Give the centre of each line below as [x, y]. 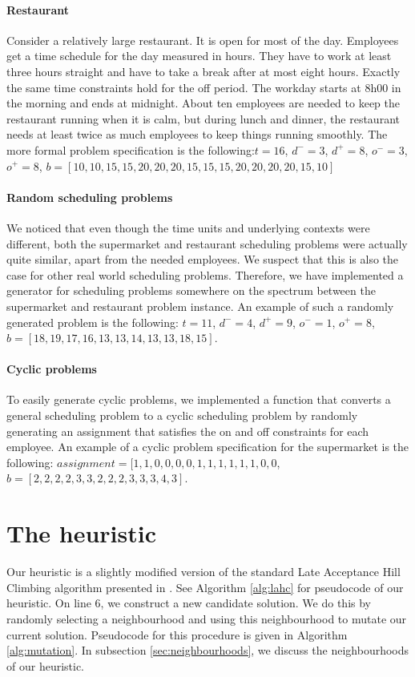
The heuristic [81, 533]
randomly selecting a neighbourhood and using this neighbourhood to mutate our [207, 618]
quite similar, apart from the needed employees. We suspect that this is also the [203, 259]
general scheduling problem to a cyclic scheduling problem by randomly [182, 415]
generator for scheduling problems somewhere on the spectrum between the [191, 290]
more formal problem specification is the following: [131, 149]
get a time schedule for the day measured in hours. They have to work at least [199, 56]
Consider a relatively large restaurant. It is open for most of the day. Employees [203, 40]
